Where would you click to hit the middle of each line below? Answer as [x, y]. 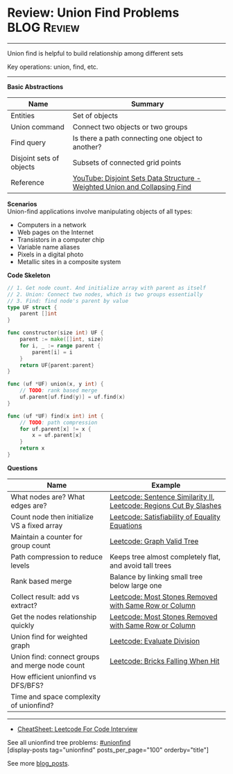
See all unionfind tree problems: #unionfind [69, 742]
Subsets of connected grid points [127, 163]
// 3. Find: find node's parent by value [68, 301]
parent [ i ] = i [52, 352]
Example [166, 485]
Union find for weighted [49, 636]
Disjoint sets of [35, 158]
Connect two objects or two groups [130, 126]
